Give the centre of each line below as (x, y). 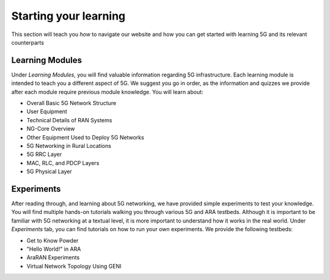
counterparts (28, 42)
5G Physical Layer (50, 172)
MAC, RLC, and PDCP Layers (63, 163)
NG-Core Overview (51, 129)
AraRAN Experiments (53, 257)
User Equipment (47, 112)
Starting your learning (68, 16)
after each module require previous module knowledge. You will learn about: (108, 92)
